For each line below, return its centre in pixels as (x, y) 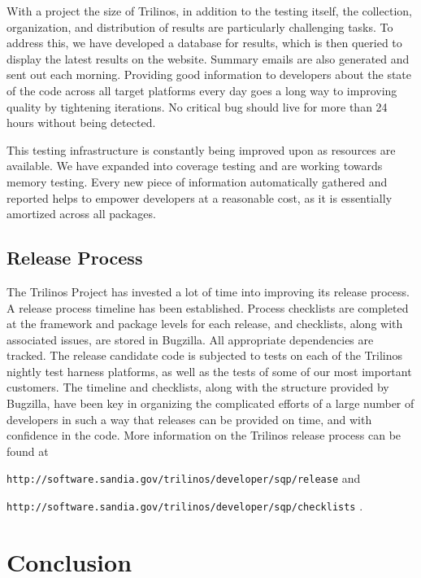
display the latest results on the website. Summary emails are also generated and (208, 58)
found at (28, 451)
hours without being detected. (81, 123)
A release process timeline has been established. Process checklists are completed (208, 307)
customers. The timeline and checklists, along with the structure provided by (198, 387)
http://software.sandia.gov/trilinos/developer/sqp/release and (184, 478)
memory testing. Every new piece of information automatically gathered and (197, 181)
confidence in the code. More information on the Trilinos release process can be (204, 435)
